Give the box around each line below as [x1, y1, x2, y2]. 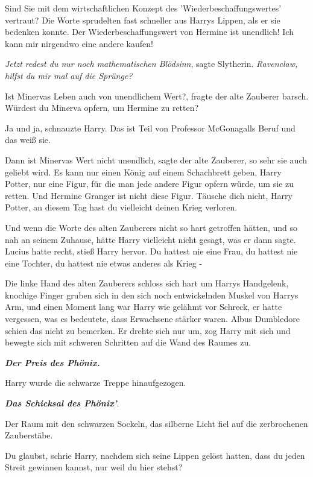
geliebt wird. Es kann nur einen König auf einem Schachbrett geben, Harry [5, 165, 282, 178]
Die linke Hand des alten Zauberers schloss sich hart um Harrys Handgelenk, [5, 277, 289, 289]
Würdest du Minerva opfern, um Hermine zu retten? [5, 101, 199, 114]
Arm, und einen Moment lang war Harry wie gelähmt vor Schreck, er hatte [5, 300, 282, 313]
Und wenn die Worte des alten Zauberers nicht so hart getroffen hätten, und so [5, 221, 298, 233]
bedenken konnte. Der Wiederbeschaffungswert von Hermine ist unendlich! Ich [5, 25, 294, 38]
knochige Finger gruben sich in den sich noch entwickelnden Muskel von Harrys [5, 288, 299, 301]
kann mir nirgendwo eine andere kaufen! [5, 37, 153, 49]
